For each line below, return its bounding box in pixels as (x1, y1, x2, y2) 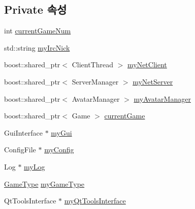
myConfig (44, 144, 74, 155)
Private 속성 (4, 2, 67, 17)
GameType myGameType (4, 178, 85, 189)
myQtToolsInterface (64, 195, 126, 206)
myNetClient (127, 59, 167, 70)
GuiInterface (4, 127, 43, 138)
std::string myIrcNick (4, 42, 70, 53)
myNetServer (133, 76, 173, 87)
